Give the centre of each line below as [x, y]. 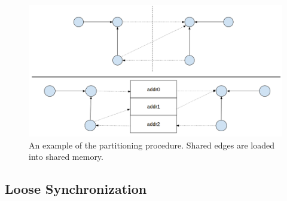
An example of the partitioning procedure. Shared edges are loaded [152, 145]
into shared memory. [66, 157]
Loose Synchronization [76, 189]
